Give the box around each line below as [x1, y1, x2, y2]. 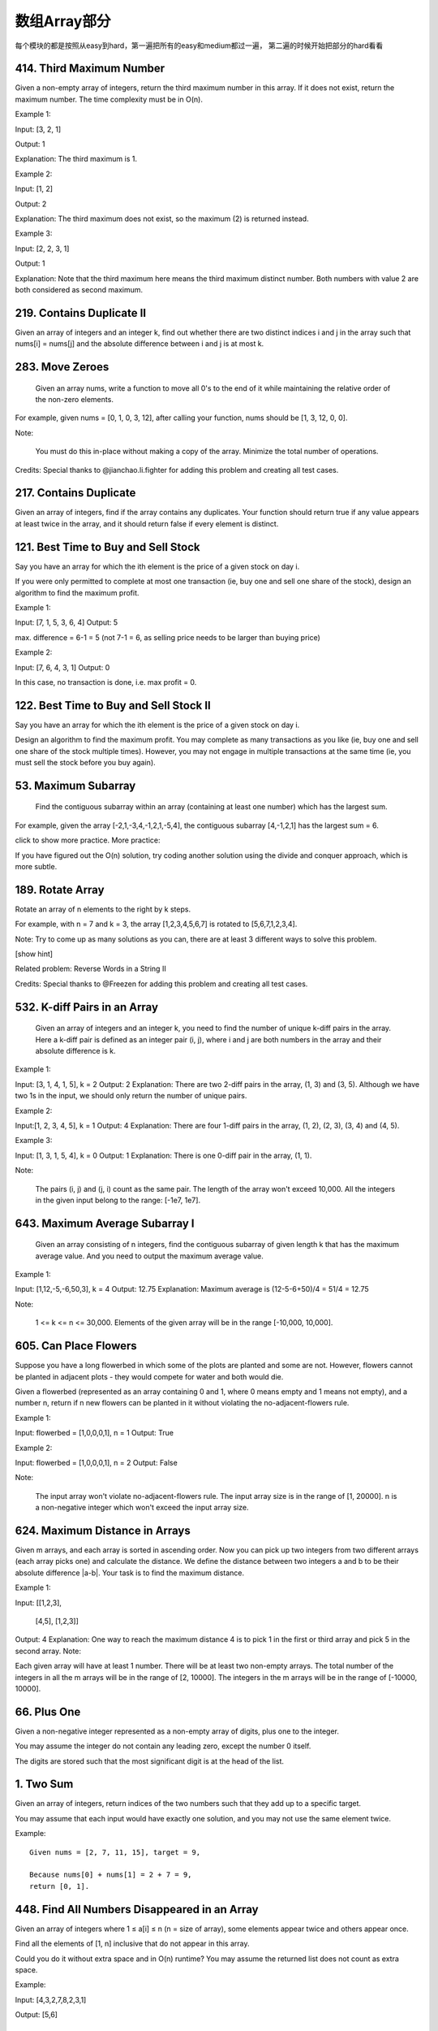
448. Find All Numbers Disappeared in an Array [15, 1902, 259, 1916]
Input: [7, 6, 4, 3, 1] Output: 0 [15, 662, 110, 672]
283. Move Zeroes [15, 360, 109, 374]
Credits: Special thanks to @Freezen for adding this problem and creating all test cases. [15, 979, 308, 989]
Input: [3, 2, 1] [15, 124, 62, 134]
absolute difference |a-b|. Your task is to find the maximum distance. [15, 1568, 245, 1578]
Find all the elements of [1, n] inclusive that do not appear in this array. [15, 1938, 250, 1949]
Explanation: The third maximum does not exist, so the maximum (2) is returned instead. [15, 214, 309, 223]
